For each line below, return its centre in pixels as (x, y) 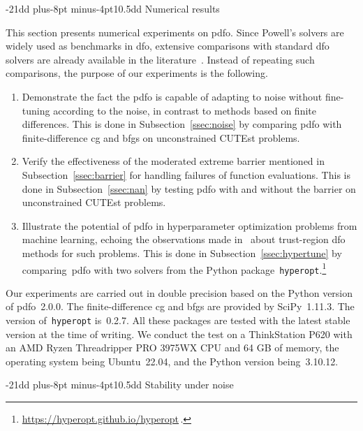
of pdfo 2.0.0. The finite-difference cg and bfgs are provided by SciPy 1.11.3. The (180, 306)
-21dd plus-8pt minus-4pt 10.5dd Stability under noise (120, 385)
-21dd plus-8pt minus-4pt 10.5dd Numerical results (113, 8)
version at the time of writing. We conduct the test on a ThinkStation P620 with (179, 334)
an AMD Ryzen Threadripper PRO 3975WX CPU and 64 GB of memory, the (172, 348)
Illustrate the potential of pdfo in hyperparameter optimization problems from (190, 225)
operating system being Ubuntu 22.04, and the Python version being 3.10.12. (172, 361)
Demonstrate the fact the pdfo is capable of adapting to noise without (172, 96)
